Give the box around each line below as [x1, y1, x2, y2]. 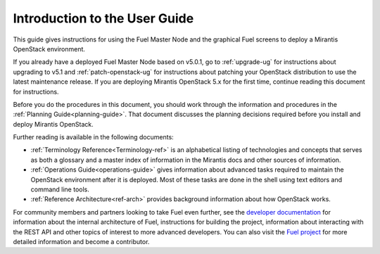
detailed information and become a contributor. [13, 237, 150, 246]
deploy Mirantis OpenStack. [13, 120, 94, 128]
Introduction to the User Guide [13, 11, 194, 26]
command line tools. [30, 185, 89, 193]
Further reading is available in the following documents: [13, 133, 174, 141]
